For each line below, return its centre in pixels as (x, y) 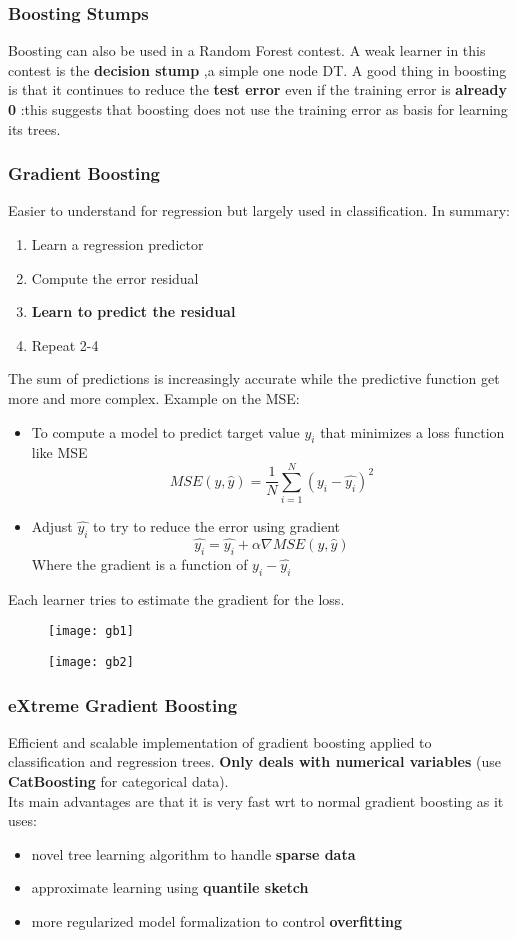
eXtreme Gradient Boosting (123, 704)
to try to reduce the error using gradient (216, 526)
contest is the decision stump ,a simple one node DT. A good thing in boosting (257, 69)
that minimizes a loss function (412, 431)
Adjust (52, 526)
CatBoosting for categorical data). (118, 781)
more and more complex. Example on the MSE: (154, 397)
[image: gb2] (91, 661)
